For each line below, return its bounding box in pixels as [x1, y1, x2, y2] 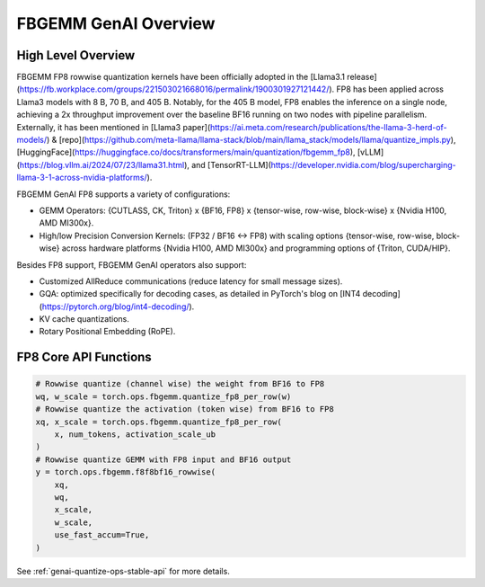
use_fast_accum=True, [54, 530, 150, 540]
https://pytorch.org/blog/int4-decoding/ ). [41, 301, 195, 312]
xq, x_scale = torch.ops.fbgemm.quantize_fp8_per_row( [35, 416, 282, 427]
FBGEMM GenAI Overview [16, 13, 216, 33]
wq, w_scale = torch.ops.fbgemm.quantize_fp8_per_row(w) [35, 391, 292, 402]
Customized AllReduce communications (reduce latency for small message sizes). [39, 275, 343, 287]
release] [347, 72, 377, 83]
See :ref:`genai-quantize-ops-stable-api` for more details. [16, 565, 231, 576]
